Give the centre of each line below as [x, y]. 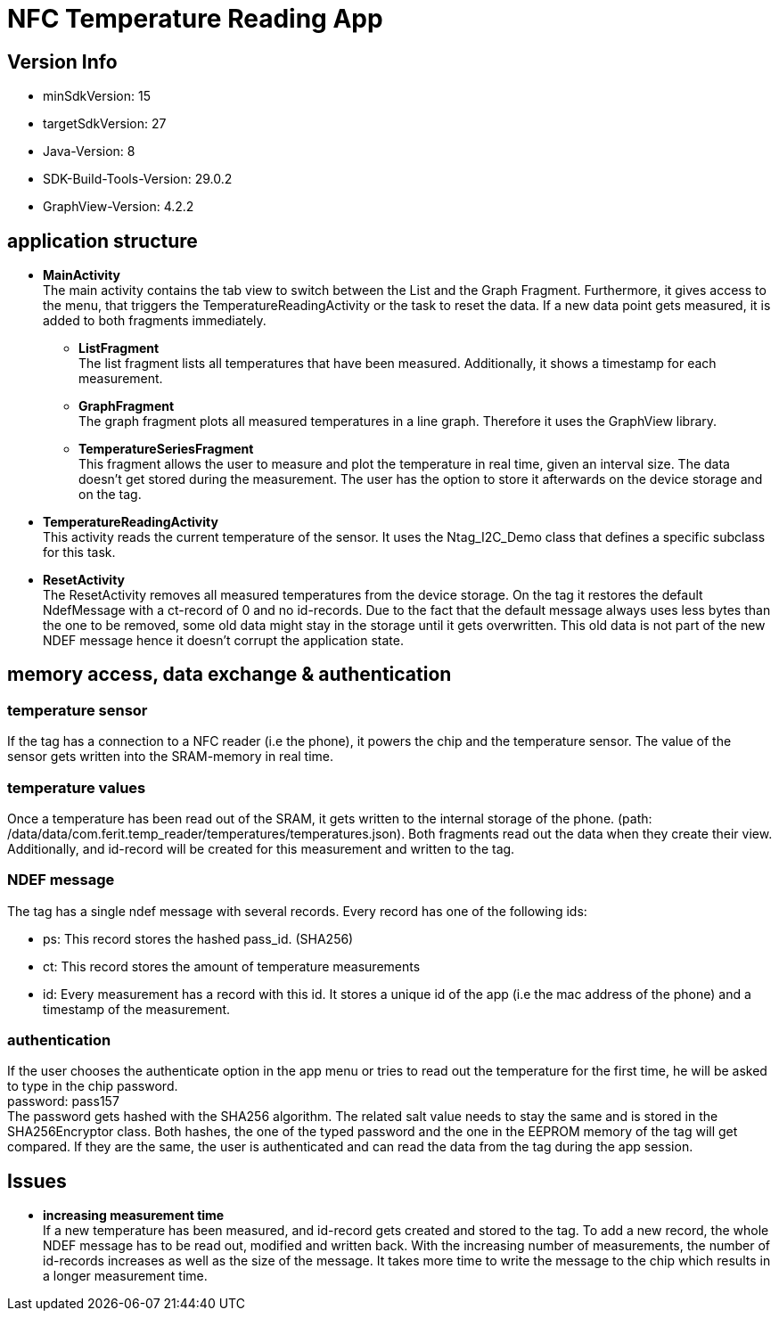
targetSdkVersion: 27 [105, 124]
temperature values [77, 787]
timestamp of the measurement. [137, 1009]
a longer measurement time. [125, 1276]
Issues [37, 1181]
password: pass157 [63, 1101]
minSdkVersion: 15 [97, 96]
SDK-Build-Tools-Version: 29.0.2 [138, 179]
